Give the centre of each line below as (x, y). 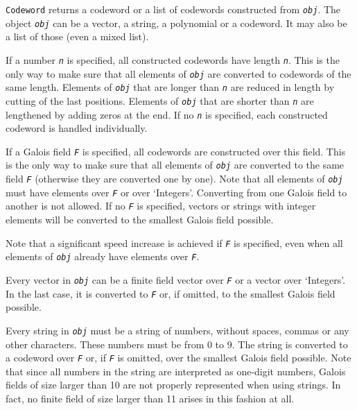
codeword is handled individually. (77, 128)
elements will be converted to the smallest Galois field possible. (140, 220)
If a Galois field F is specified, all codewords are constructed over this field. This (176, 151)
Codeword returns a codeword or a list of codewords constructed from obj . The (173, 9)
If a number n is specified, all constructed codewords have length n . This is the (173, 59)
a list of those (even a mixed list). (77, 36)
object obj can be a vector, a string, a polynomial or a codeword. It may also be (176, 23)
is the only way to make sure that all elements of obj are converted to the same (175, 165)
